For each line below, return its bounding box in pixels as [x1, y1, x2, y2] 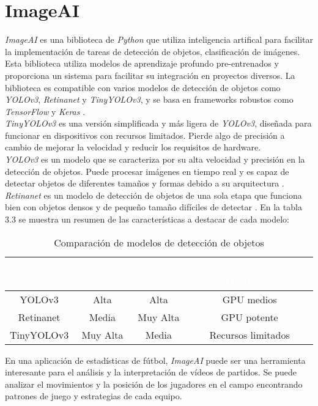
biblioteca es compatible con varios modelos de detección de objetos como [5, 81, 281, 94]
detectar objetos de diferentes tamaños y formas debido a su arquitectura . [5, 177, 284, 190]
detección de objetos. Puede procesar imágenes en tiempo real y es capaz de [5, 164, 289, 177]
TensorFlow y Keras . [5, 105, 86, 117]
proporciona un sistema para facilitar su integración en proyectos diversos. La [5, 68, 295, 81]
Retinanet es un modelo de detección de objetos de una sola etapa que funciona [5, 188, 302, 201]
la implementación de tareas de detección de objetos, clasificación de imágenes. [5, 45, 300, 57]
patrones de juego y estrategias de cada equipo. [5, 389, 182, 402]
